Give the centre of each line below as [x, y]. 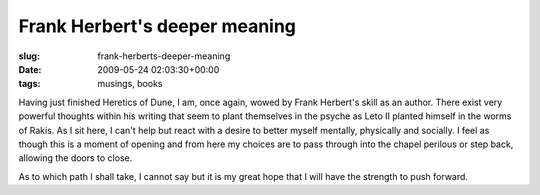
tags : [29, 84]
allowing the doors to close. [75, 158]
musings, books [130, 84]
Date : [30, 69]
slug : [29, 56]
